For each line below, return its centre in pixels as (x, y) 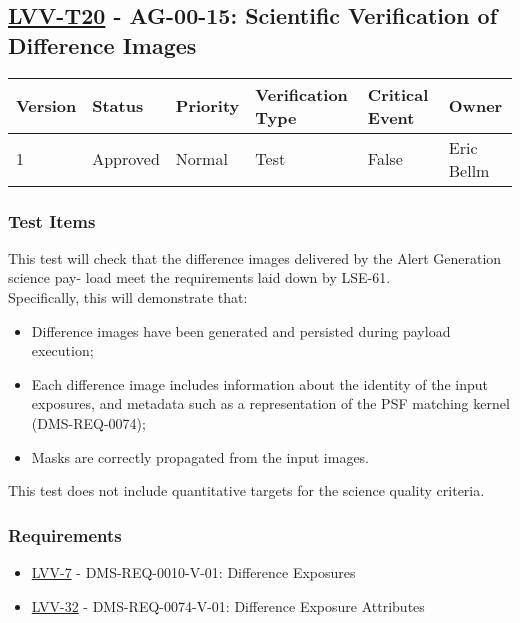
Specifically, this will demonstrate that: (128, 297)
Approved (126, 159)
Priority (207, 106)
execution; (62, 350)
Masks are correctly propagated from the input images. (200, 456)
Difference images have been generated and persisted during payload (241, 330)
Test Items (52, 220)
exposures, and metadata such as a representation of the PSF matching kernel (270, 403)
